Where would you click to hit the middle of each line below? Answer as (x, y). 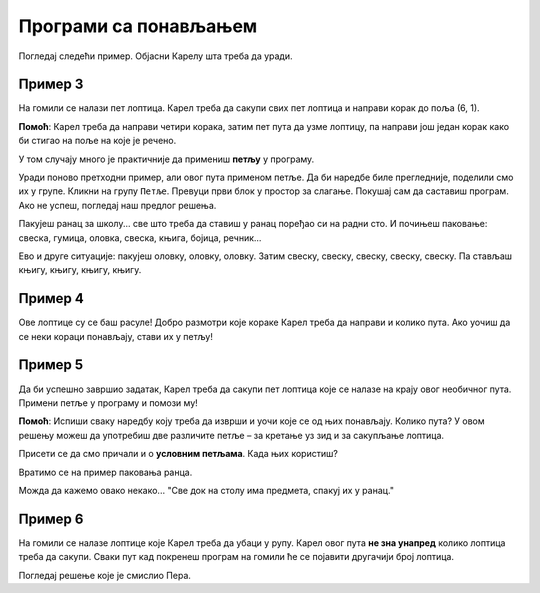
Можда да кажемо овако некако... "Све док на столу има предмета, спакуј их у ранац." (206, 490)
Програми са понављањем (138, 26)
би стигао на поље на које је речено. (97, 141)
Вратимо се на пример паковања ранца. (105, 472)
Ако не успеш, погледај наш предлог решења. (117, 205)
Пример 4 (51, 298)
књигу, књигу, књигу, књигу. (80, 270)
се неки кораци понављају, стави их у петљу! (116, 336)
